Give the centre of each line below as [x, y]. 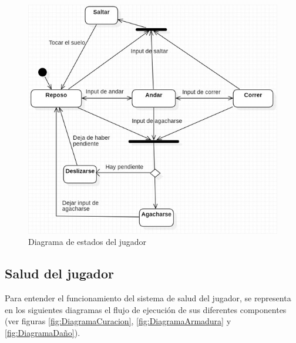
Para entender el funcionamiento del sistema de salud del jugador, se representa [148, 298]
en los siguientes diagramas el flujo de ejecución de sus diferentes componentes [146, 309]
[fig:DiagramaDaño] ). [43, 333]
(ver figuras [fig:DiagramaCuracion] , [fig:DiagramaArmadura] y [118, 321]
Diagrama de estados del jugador [88, 242]
